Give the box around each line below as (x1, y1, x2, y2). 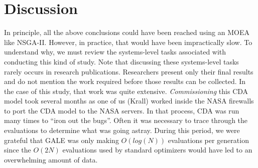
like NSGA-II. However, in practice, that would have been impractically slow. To (4, 36, 252, 47)
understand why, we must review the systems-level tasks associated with (4, 46, 226, 57)
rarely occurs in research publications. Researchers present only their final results (4, 66, 253, 76)
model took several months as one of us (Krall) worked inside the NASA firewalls (4, 95, 254, 106)
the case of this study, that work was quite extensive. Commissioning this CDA (4, 85, 248, 96)
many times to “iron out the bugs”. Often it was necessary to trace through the (4, 115, 248, 125)
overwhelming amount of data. (4, 154, 98, 164)
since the (4, 144, 31, 155)
